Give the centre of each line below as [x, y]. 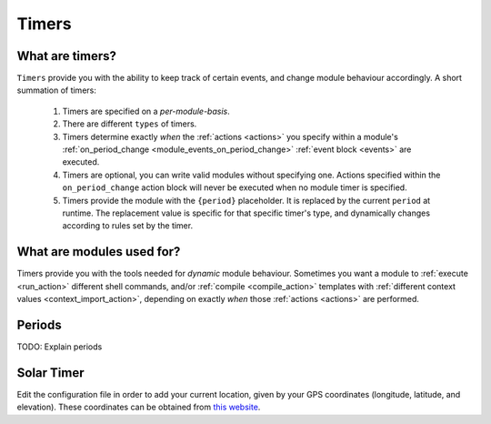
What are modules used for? [99, 252]
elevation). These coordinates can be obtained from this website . [139, 407]
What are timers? [67, 56]
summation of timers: [57, 90]
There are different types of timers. [130, 124]
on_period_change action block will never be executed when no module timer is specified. [235, 187]
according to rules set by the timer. [128, 226]
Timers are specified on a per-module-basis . [146, 111]
